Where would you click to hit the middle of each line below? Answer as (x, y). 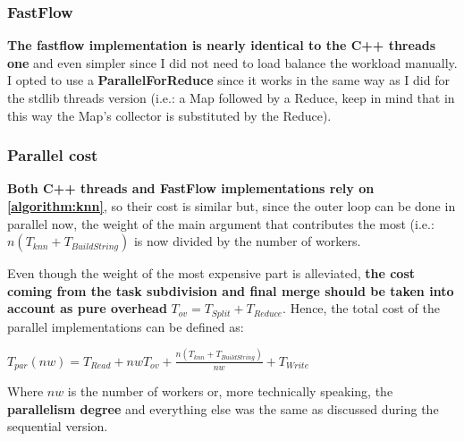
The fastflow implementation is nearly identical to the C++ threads (222, 45)
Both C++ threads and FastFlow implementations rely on (191, 188)
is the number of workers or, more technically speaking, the (230, 391)
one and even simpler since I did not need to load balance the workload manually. (232, 62)
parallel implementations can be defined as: (126, 326)
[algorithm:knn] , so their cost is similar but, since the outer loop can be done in (232, 206)
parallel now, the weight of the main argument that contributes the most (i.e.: (221, 223)
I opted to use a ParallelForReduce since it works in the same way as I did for (228, 80)
